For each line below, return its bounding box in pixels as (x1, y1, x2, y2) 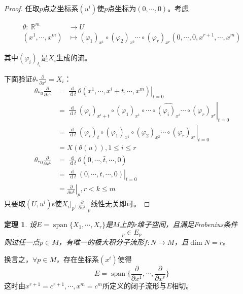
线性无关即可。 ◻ (90, 198, 150, 209)
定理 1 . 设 (4, 218, 37, 229)
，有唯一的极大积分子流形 (58, 236, 144, 247)
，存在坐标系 (56, 253, 99, 264)
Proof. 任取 (4, 3, 40, 13)
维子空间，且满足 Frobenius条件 (137, 218, 238, 229)
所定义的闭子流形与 (102, 280, 166, 290)
